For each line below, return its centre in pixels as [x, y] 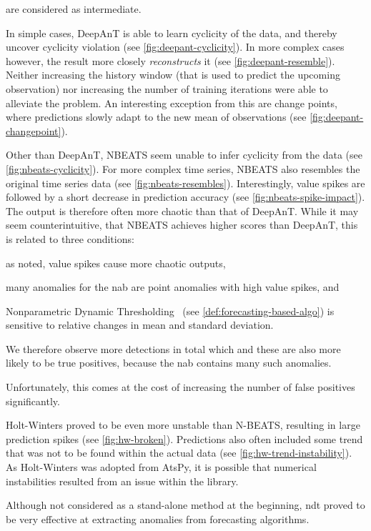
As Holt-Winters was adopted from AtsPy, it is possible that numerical [161, 467]
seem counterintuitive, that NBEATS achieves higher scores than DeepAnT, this [182, 225]
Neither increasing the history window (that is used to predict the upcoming [173, 75]
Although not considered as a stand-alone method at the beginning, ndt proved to [185, 505]
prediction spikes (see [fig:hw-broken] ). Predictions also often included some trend [184, 438]
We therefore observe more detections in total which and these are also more [173, 348]
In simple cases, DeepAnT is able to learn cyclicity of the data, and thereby [172, 33]
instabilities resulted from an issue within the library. [122, 481]
